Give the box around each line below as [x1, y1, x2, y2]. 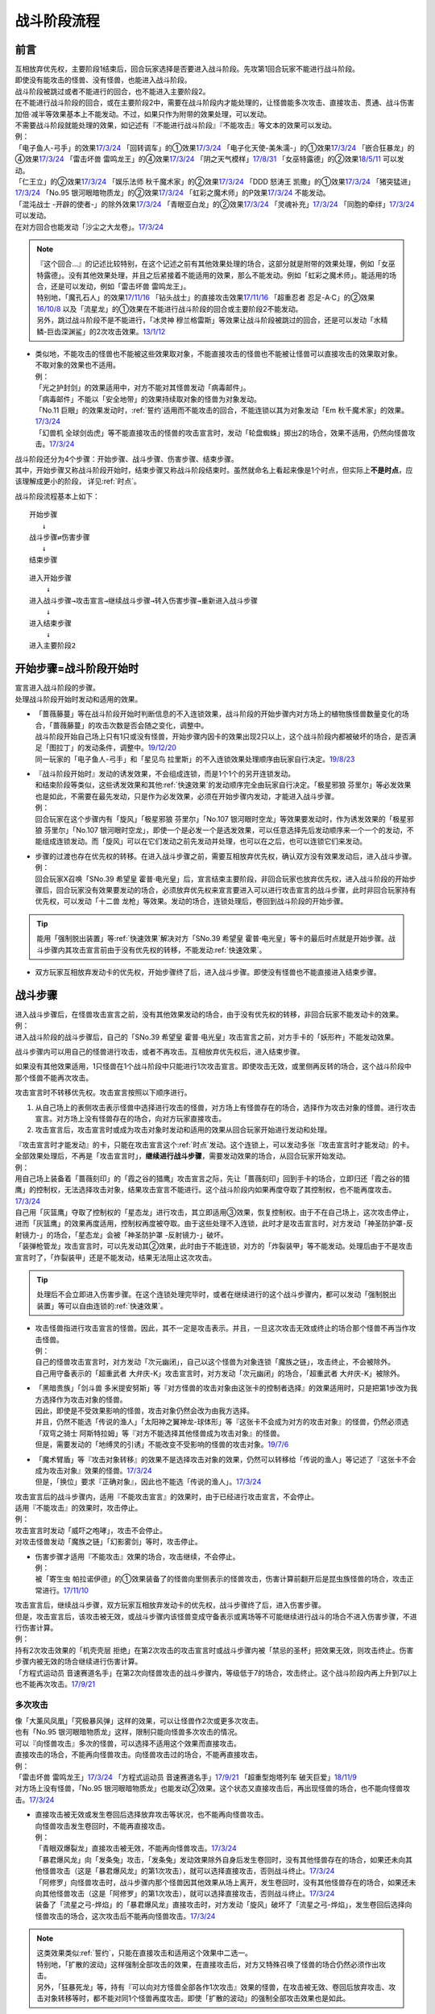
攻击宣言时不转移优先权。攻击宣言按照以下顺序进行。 [14, 1088, 192, 1097]
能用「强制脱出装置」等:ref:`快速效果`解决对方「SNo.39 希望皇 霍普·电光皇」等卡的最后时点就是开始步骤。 [36, 934, 389, 943]
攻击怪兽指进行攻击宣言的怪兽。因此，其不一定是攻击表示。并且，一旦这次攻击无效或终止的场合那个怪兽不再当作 [35, 1324, 409, 1333]
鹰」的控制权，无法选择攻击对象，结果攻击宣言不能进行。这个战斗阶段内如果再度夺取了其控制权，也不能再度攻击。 [14, 1185, 396, 1195]
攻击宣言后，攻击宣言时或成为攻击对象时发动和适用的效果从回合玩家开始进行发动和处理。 [35, 1125, 332, 1135]
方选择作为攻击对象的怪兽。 [35, 1394, 127, 1404]
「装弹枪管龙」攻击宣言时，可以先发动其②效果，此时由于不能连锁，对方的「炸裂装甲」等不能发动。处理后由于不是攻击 [14, 1241, 413, 1251]
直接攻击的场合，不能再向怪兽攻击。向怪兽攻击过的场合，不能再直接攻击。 [14, 1750, 262, 1759]
